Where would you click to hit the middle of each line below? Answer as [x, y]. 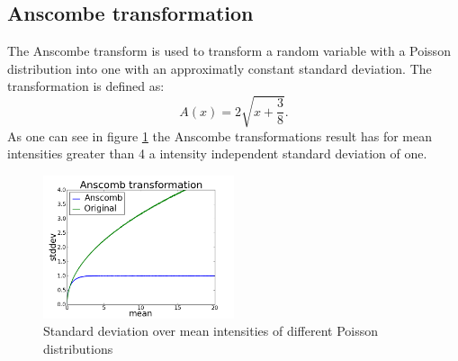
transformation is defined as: [86, 86]
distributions [78, 348]
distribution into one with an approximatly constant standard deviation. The [220, 68]
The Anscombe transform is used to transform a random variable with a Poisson [229, 51]
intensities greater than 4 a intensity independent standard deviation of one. [217, 153]
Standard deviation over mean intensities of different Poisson [211, 331]
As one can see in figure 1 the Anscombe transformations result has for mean [220, 135]
